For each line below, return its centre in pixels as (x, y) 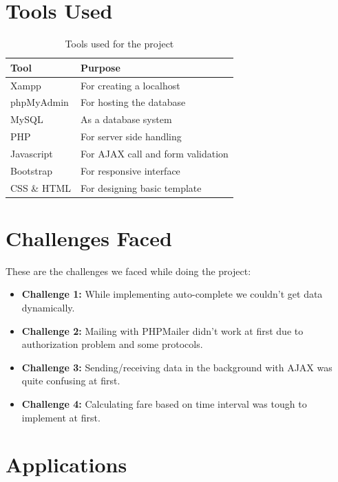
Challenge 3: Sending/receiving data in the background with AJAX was (177, 367)
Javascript (32, 153)
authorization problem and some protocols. (112, 344)
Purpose (101, 67)
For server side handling (131, 136)
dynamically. (48, 308)
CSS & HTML (41, 187)
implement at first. (61, 417)
